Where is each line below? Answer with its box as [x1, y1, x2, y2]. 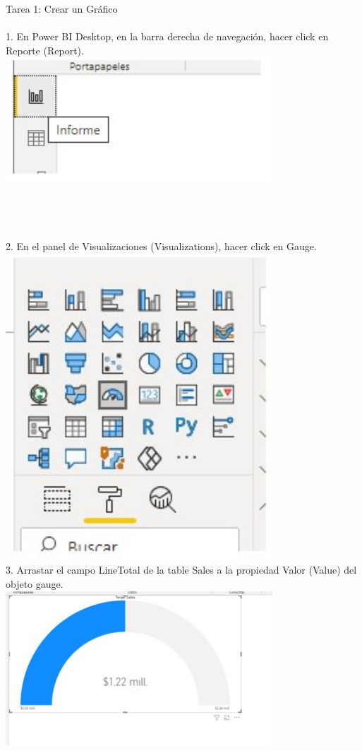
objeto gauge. [6, 576, 64, 591]
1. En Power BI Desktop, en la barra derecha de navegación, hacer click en [6, 29, 329, 44]
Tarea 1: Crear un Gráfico [6, 1, 118, 16]
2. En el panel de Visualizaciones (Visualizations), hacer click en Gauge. [6, 239, 317, 254]
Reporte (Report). [6, 42, 84, 57]
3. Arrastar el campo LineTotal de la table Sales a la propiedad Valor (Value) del [6, 562, 357, 577]
